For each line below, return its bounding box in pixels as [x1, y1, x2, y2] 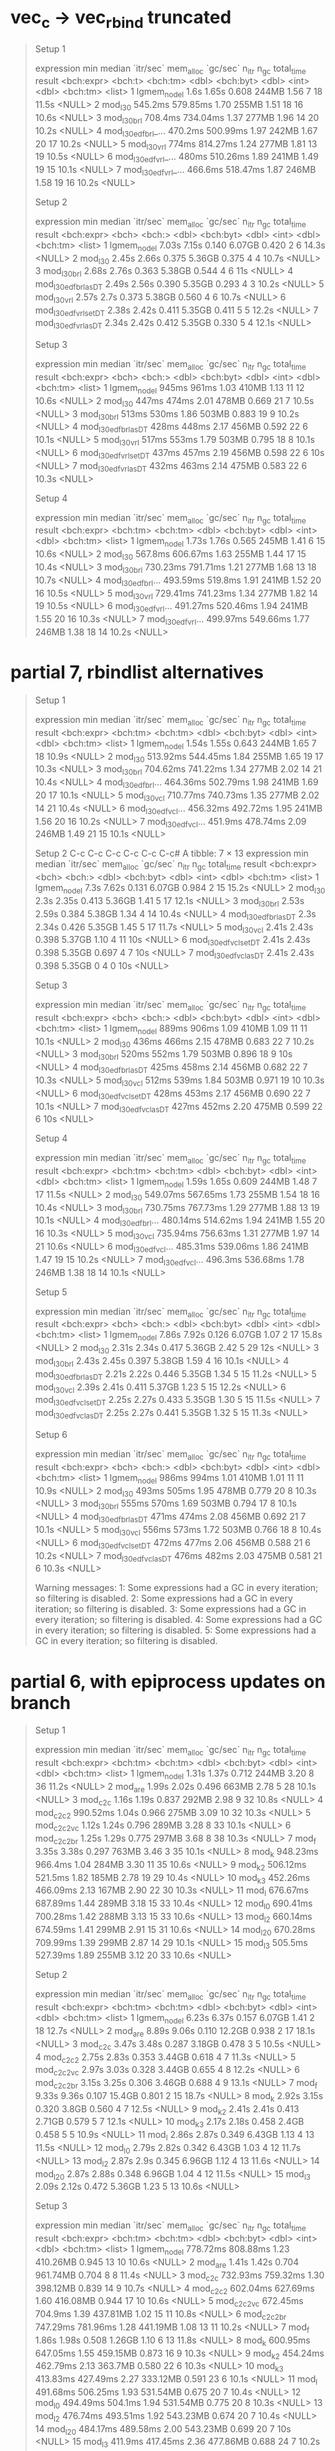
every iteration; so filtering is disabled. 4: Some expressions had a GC [34, 1614, 323, 1626]
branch [10, 1691, 72, 1714]
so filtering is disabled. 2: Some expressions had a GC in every [34, 1592, 293, 1605]
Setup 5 [34, 1286, 68, 1298]
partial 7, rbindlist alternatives [10, 661, 264, 684]
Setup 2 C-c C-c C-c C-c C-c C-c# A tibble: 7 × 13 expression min [34, 847, 309, 860]
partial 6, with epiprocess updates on [10, 1670, 326, 1693]
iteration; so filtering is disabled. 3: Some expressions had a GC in [34, 1603, 307, 1615]
